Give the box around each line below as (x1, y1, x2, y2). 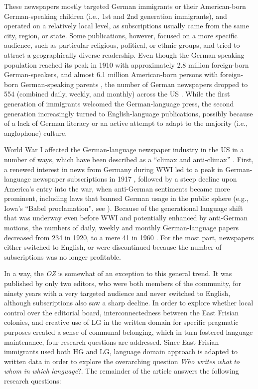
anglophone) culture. (4, 127, 67, 138)
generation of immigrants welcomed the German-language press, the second (4, 98, 234, 108)
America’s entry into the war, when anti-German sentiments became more (4, 183, 230, 194)
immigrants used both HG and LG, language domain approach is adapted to (4, 346, 238, 357)
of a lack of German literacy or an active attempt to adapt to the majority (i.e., (4, 118, 248, 128)
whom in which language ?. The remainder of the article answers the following (4, 366, 239, 376)
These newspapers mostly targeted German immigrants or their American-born (4, 1, 246, 11)
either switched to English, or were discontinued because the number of (4, 242, 222, 252)
